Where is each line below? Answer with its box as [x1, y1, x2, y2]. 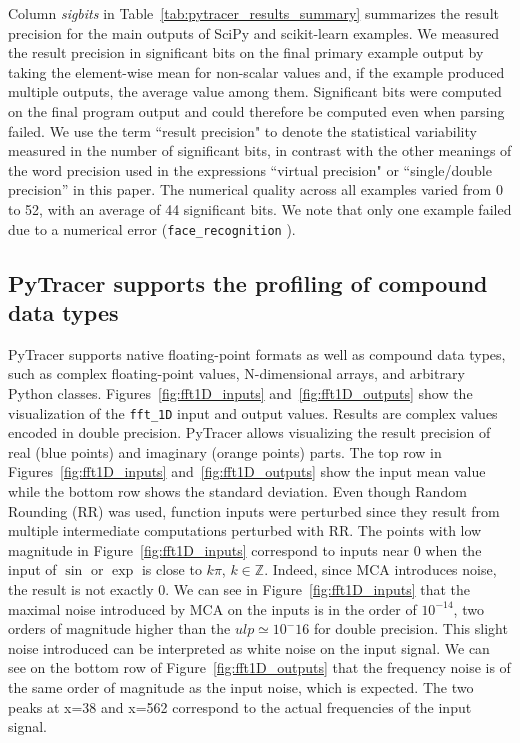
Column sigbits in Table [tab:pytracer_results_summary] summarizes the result [8, 3, 499, 23]
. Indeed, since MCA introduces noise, [264, 559, 497, 580]
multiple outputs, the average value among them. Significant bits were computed [8, 81, 502, 102]
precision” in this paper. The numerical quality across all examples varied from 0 [8, 179, 503, 200]
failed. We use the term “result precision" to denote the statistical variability [8, 120, 477, 141]
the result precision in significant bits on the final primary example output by [8, 42, 484, 63]
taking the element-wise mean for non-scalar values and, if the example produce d [8, 61, 505, 82]
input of [8, 559, 57, 580]
